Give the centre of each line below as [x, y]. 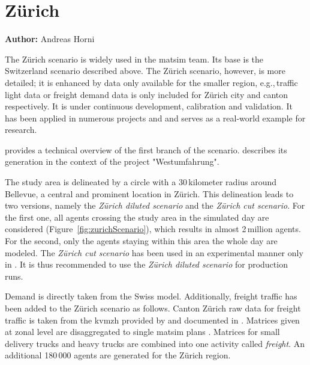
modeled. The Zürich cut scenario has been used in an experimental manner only [154, 252]
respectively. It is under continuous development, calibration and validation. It [149, 106]
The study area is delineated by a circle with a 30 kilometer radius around [141, 182]
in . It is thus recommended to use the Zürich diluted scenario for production [146, 264]
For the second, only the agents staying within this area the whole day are [141, 241]
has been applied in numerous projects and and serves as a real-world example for [155, 118]
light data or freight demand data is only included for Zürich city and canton [147, 94]
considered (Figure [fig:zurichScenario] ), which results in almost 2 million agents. [153, 229]
